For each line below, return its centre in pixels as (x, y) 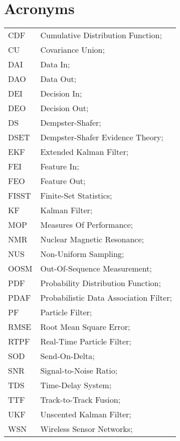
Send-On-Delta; (67, 356)
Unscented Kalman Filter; (86, 414)
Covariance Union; (72, 50)
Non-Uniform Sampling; (82, 254)
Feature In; (60, 166)
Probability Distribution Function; (101, 283)
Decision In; (61, 94)
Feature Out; (63, 181)
